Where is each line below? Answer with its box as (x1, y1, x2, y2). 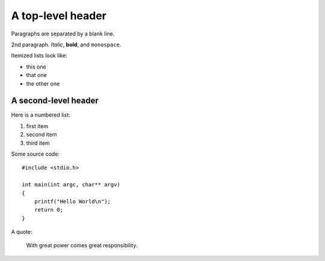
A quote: (11, 229, 32, 236)
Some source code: (11, 150, 60, 158)
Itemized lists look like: (11, 52, 67, 60)
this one (26, 63, 46, 70)
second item (26, 131, 57, 138)
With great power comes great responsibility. (26, 242, 138, 249)
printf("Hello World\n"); (34, 198, 111, 204)
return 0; (34, 206, 63, 213)
